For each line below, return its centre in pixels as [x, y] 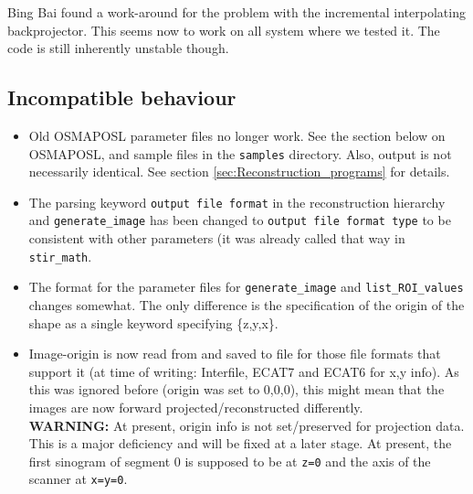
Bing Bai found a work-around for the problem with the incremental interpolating [236, 12]
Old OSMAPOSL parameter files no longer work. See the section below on [237, 135]
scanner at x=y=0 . [78, 479]
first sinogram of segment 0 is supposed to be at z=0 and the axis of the [230, 461]
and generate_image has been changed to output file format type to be [240, 220]
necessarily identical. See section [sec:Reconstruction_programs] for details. [239, 172]
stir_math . [60, 256]
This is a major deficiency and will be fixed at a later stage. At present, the [240, 443]
